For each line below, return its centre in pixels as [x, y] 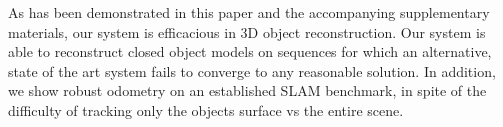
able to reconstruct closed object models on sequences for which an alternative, [250, 51]
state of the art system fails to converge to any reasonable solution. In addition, [252, 70]
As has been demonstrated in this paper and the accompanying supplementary [249, 12]
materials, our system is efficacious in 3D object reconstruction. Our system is [247, 31]
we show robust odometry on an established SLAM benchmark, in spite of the [247, 90]
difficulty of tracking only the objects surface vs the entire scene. [206, 109]
